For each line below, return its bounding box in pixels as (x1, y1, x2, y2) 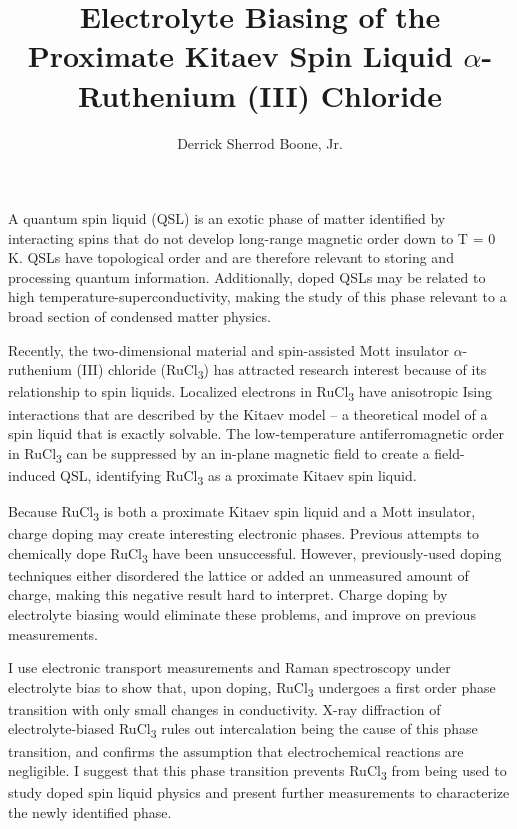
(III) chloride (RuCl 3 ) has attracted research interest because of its (76, 359, 487, 383)
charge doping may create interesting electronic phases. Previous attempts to (8, 523, 479, 544)
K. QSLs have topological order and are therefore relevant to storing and (8, 247, 454, 268)
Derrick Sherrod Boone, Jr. (177, 132, 343, 153)
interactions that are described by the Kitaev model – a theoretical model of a (8, 403, 488, 424)
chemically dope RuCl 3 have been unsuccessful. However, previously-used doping (8, 542, 502, 566)
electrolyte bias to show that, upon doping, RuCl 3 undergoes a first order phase (8, 676, 496, 700)
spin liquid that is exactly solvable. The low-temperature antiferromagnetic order (8, 423, 504, 444)
